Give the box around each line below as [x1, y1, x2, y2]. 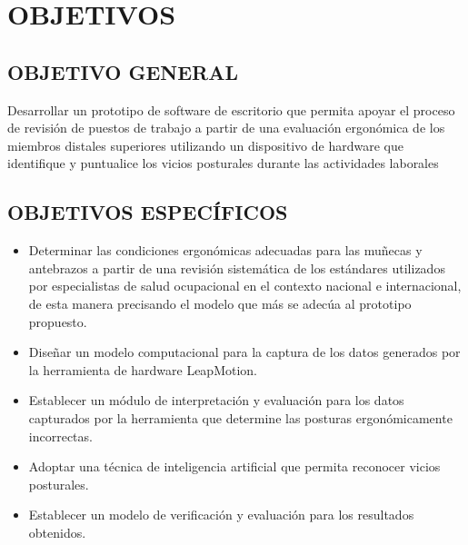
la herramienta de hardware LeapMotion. [28, 360, 257, 379]
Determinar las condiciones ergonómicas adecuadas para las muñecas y [28, 241, 423, 260]
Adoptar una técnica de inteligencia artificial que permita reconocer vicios [28, 457, 441, 476]
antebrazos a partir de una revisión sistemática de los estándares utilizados [28, 258, 445, 277]
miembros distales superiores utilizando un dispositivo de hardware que [7, 135, 403, 154]
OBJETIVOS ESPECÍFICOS [7, 198, 288, 226]
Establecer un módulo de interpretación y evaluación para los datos [28, 391, 404, 410]
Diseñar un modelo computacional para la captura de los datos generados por [28, 342, 461, 362]
